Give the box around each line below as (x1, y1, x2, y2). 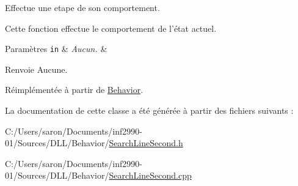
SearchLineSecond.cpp (109, 169, 192, 182)
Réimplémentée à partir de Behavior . (5, 83, 144, 96)
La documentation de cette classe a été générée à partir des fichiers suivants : (5, 104, 294, 117)
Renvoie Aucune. (5, 62, 68, 75)
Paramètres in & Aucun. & (5, 42, 107, 55)
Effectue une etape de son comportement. (5, 1, 160, 13)
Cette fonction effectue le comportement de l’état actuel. (5, 21, 217, 34)
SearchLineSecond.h (109, 136, 183, 149)
